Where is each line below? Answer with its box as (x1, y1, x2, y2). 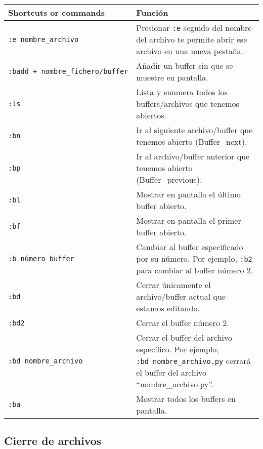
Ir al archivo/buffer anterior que (136, 150, 250, 162)
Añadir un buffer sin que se (136, 60, 233, 71)
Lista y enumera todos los (136, 86, 228, 98)
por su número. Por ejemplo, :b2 (136, 253, 252, 264)
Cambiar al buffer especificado (136, 241, 243, 253)
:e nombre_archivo (8, 35, 79, 44)
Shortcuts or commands (8, 7, 105, 18)
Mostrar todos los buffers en (136, 393, 236, 404)
